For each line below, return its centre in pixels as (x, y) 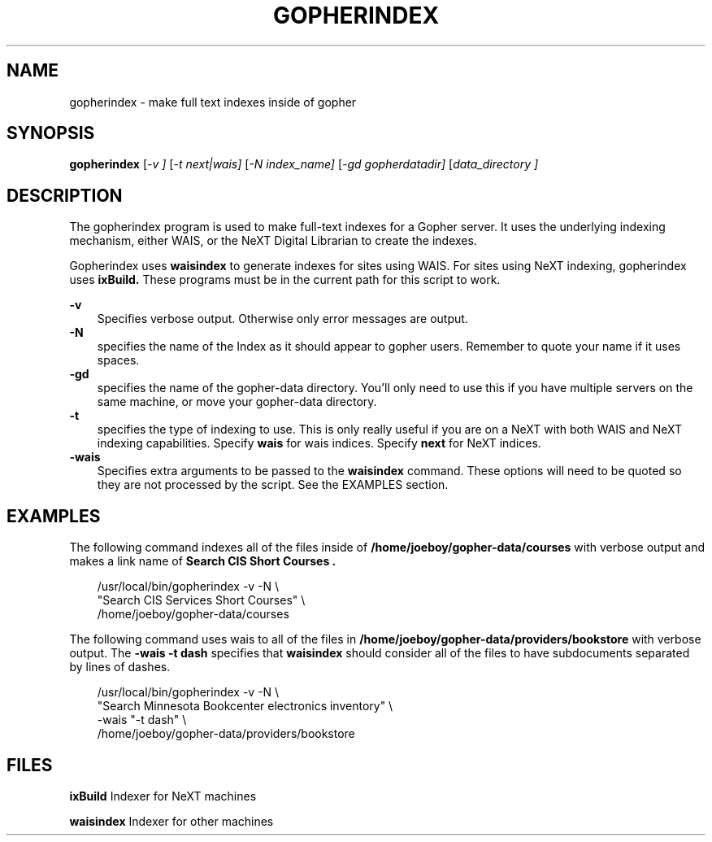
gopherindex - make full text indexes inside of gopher (213, 102)
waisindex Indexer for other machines (171, 821)
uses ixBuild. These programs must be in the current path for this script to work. (285, 280)
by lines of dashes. (120, 667)
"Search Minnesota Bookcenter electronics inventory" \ (245, 706)
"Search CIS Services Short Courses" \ (201, 600)
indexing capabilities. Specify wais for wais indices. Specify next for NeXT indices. (319, 443)
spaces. (118, 360)
